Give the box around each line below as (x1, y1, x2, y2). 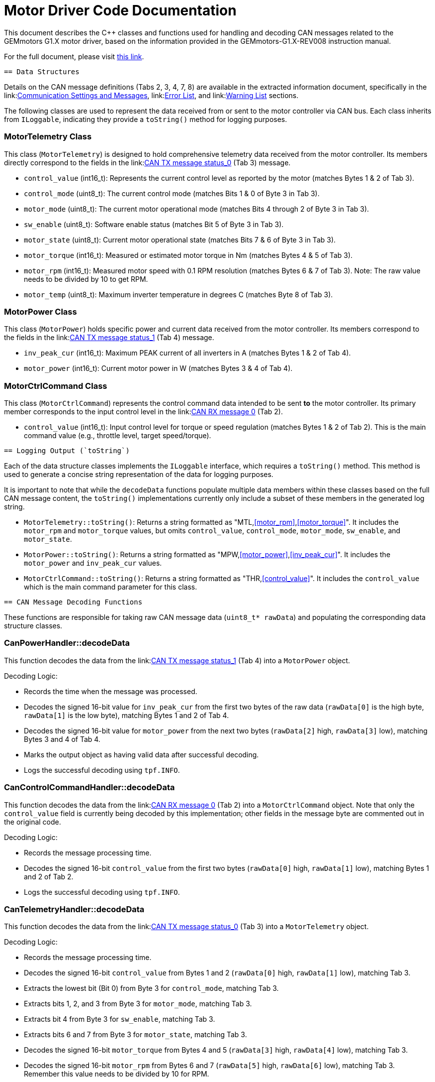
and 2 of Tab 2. (24, 872, 74, 881)
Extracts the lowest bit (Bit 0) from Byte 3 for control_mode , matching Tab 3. (24, 984, 279, 993)
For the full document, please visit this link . (4, 52, 144, 61)
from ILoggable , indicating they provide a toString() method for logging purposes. (4, 115, 287, 123)
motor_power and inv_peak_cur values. (24, 559, 162, 567)
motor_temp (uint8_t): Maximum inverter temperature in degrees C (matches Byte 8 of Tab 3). (24, 290, 333, 299)
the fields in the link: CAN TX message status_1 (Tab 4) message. (4, 333, 214, 342)
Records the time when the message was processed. (24, 687, 197, 696)
